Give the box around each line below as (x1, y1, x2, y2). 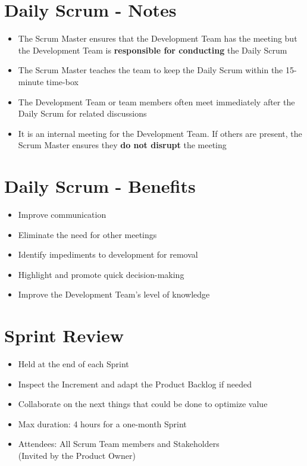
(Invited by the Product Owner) (18, 449, 136, 462)
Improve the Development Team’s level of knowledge (18, 288, 210, 301)
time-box (46, 75, 79, 87)
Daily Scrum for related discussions (18, 107, 147, 120)
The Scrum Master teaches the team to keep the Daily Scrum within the (18, 64, 283, 76)
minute (18, 75, 44, 87)
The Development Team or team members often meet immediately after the (18, 95, 295, 108)
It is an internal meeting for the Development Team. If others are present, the (18, 127, 302, 139)
